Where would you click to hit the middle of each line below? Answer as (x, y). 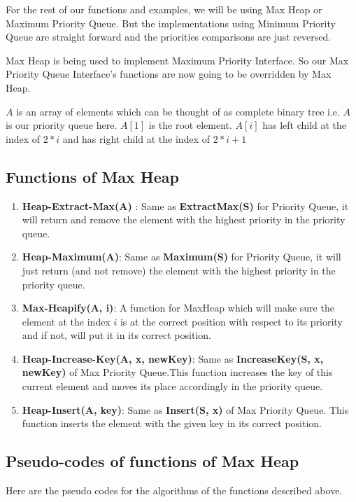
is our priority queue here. (62, 125)
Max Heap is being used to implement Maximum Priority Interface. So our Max (177, 60)
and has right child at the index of (136, 138)
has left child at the (305, 125)
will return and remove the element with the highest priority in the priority (184, 219)
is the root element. (190, 125)
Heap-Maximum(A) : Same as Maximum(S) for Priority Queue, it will (181, 257)
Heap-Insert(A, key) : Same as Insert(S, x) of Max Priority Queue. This (185, 409)
